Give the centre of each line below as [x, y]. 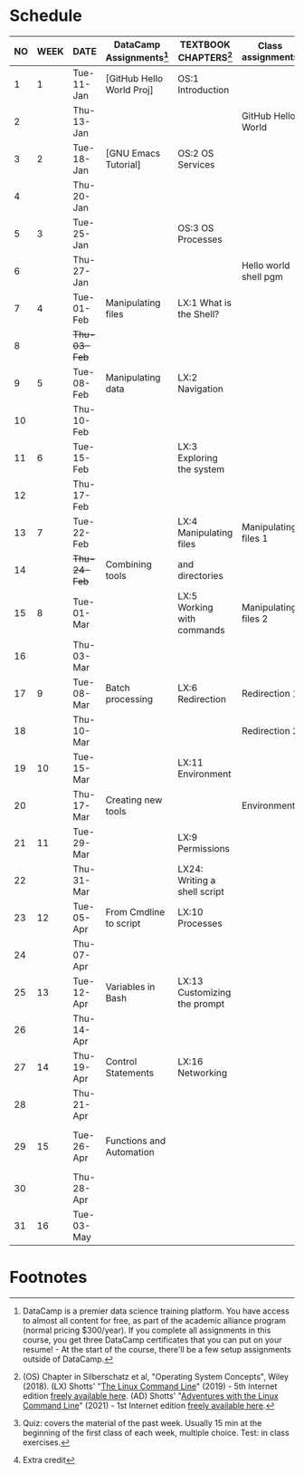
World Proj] [129, 90]
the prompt [201, 1004]
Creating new [134, 800]
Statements [130, 1073]
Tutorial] [123, 165]
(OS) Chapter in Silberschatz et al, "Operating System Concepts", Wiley [156, 1377]
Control [121, 1062]
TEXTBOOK [205, 44]
